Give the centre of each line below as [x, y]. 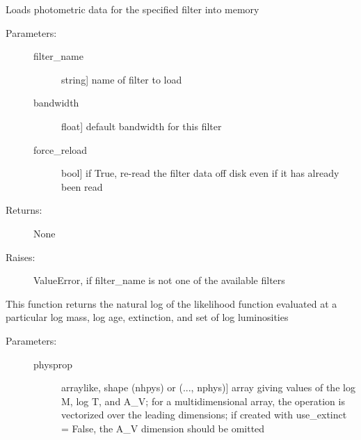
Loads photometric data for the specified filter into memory [133, 9]
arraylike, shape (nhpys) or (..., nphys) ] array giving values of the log [208, 387]
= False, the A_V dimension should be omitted [163, 428]
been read [82, 186]
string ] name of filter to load [122, 79]
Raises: [21, 257]
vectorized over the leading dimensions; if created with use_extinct [204, 415]
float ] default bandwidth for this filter [142, 126]
